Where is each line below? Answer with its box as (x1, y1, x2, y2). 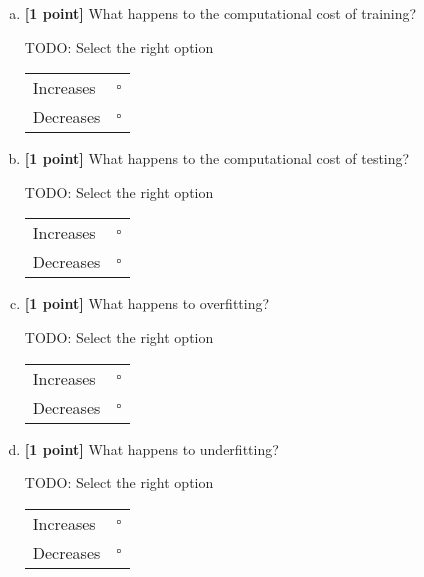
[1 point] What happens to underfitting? (24, 438, 279, 459)
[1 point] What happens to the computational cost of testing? (24, 148, 410, 169)
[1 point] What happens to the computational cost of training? (24, 3, 417, 23)
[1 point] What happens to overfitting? (24, 293, 270, 314)
